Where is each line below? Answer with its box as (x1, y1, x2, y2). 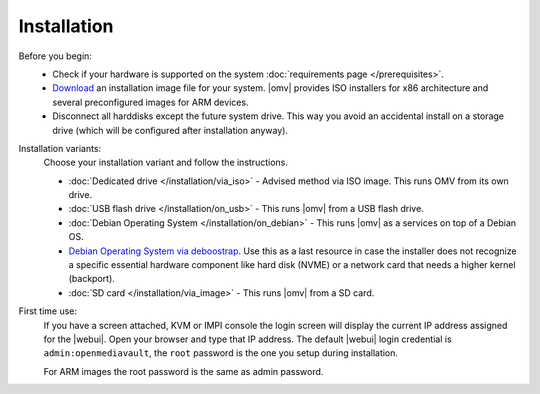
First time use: (18, 305, 78, 317)
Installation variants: (18, 142, 102, 154)
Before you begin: (18, 50, 92, 62)
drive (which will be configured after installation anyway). (52, 124, 289, 136)
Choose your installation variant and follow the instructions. (43, 156, 289, 169)
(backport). (68, 273, 115, 285)
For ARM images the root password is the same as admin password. (43, 365, 324, 377)
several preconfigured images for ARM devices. (52, 96, 249, 108)
